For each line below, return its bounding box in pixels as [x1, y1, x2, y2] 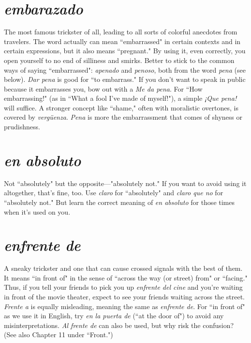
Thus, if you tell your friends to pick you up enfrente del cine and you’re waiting [4, 282, 243, 292]
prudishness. [4, 122, 40, 132]
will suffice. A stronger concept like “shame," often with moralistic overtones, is [4, 102, 238, 112]
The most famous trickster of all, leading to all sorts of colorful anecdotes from [4, 27, 237, 37]
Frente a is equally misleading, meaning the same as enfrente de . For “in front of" [4, 301, 245, 311]
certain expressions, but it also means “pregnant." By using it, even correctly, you [4, 46, 246, 56]
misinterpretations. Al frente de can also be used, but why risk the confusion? [4, 320, 234, 330]
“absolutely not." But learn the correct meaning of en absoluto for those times [4, 197, 235, 207]
